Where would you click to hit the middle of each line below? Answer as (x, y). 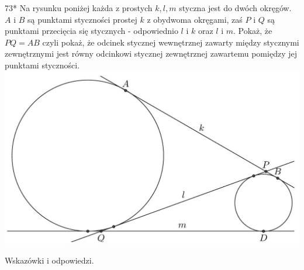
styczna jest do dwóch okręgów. (235, 8)
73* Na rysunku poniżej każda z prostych (79, 8)
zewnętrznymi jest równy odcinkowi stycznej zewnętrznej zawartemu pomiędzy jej (151, 53)
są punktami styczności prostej (82, 19)
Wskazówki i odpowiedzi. (49, 260)
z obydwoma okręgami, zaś (195, 19)
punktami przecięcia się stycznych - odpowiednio (91, 31)
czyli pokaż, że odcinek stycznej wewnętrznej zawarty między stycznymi (171, 42)
